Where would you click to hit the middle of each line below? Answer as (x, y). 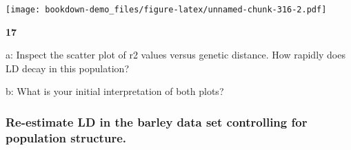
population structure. (66, 137)
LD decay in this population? (67, 68)
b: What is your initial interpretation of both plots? (115, 91)
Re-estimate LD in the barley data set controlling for (157, 121)
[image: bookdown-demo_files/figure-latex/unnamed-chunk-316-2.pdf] (166, 10)
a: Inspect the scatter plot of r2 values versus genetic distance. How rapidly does (175, 55)
